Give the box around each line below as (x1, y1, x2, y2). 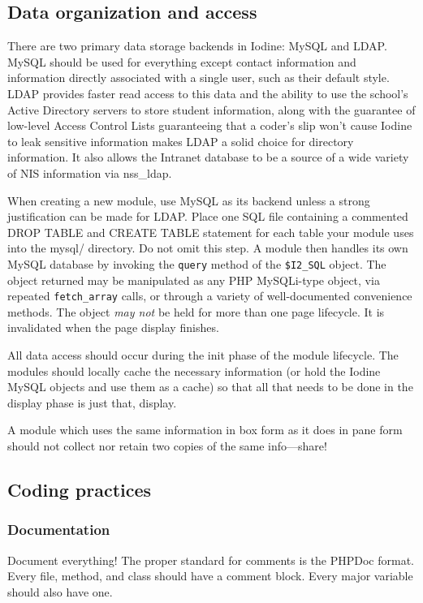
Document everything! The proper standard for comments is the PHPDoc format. (7, 551, 414, 568)
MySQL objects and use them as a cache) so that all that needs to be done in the (7, 378, 413, 395)
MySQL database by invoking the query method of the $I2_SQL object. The (7, 255, 386, 272)
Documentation (7, 519, 110, 540)
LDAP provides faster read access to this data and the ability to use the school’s (7, 84, 408, 101)
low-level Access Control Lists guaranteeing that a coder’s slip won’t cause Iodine (7, 117, 412, 134)
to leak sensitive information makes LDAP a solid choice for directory (7, 132, 354, 149)
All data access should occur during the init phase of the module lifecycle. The (7, 347, 399, 364)
